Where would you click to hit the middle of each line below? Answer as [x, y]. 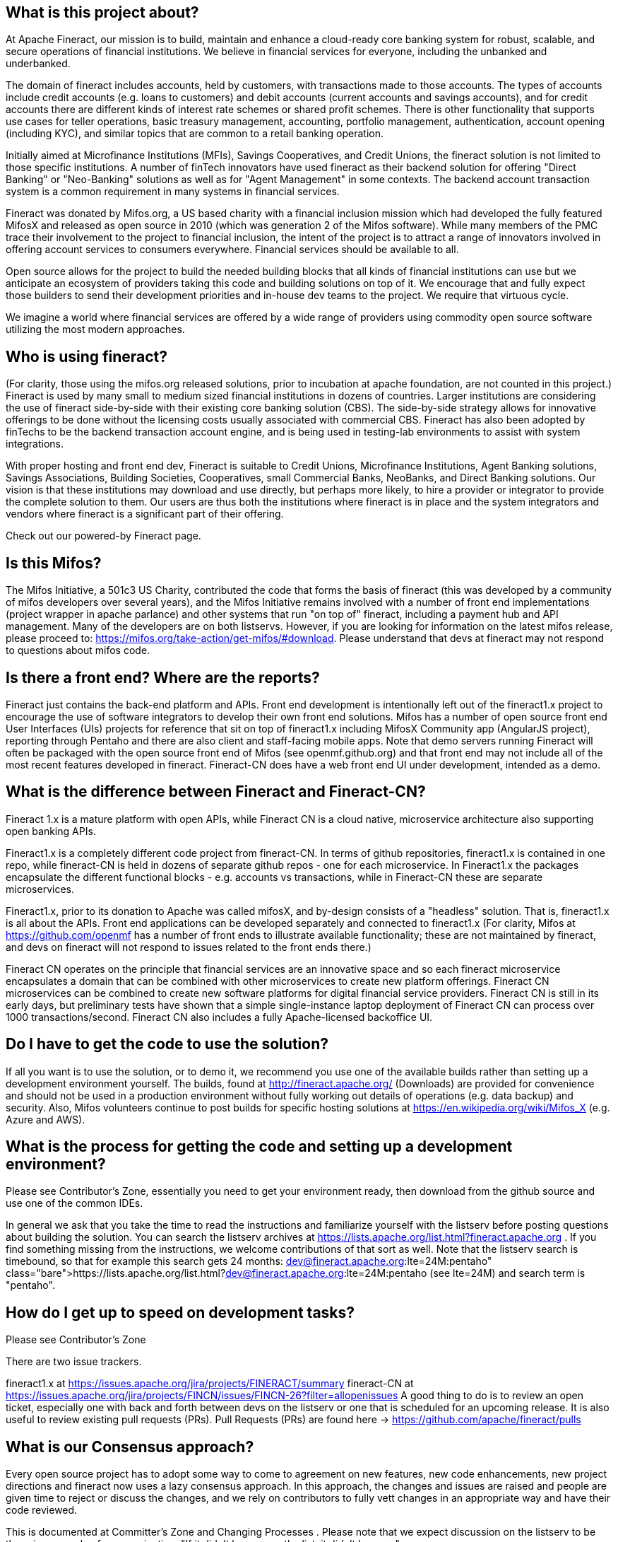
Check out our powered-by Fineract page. [103, 536]
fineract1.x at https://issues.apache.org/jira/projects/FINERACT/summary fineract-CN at [210, 1384]
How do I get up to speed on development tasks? [180, 1312]
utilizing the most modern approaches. [95, 329]
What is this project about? [102, 12]
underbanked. [38, 64]
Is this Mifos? [54, 563]
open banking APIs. [51, 831]
